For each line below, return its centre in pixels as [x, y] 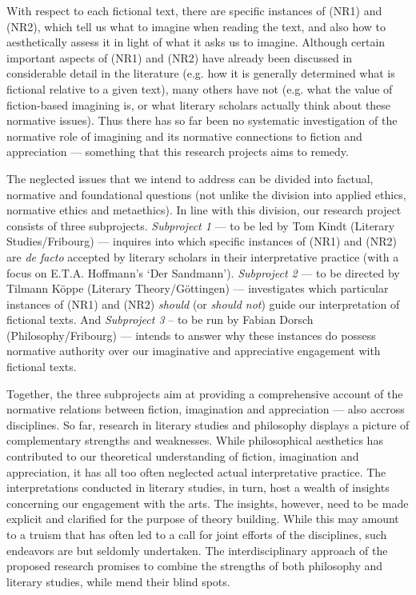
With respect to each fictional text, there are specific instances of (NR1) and [194, 10]
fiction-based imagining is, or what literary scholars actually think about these [199, 104]
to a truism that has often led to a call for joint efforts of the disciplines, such [197, 534]
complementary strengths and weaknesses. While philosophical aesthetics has [195, 440]
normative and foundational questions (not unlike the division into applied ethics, [206, 194]
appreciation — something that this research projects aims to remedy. [178, 152]
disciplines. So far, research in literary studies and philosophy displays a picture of [208, 424]
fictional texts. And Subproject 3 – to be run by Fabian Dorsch [160, 319]
